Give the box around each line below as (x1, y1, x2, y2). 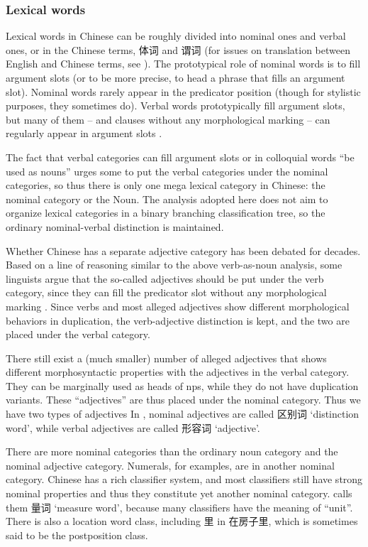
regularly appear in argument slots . (6, 126, 162, 141)
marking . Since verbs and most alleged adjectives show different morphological (6, 298, 350, 313)
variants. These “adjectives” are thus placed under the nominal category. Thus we (6, 392, 361, 407)
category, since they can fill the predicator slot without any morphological (6, 285, 327, 300)
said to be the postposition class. (6, 527, 148, 542)
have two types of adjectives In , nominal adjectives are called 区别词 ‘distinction (6, 406, 359, 421)
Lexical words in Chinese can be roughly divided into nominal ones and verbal (6, 28, 346, 43)
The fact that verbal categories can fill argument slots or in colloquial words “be (6, 149, 355, 164)
